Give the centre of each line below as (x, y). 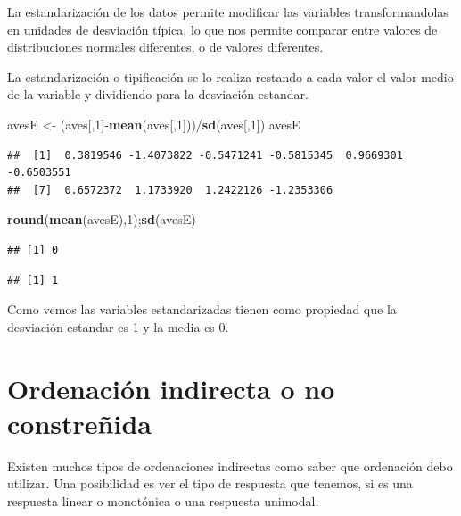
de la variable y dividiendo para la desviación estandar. (158, 94)
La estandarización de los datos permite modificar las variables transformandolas (228, 12)
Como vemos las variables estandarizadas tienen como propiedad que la (202, 309)
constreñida (79, 423)
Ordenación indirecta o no (171, 388)
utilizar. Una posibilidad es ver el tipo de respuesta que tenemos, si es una (210, 483)
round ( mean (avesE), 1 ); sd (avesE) (102, 219)
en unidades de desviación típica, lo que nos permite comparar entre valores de (222, 29)
